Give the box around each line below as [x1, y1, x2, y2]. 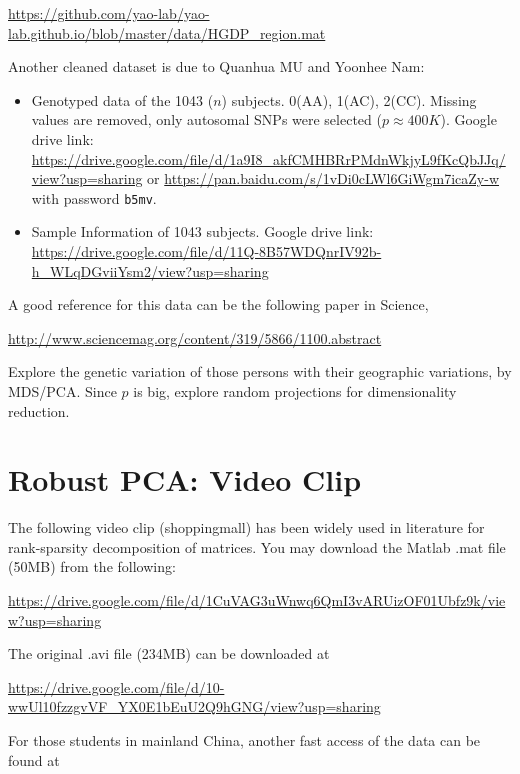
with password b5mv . [31, 187, 157, 208]
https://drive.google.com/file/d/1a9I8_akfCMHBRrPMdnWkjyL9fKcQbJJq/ [31, 148, 506, 169]
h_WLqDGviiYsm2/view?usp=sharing [31, 260, 269, 281]
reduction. [8, 400, 70, 421]
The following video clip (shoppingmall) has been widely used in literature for [8, 517, 485, 538]
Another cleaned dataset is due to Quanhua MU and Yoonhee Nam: [8, 56, 425, 77]
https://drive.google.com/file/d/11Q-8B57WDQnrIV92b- [31, 241, 382, 261]
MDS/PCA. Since [8, 380, 117, 401]
